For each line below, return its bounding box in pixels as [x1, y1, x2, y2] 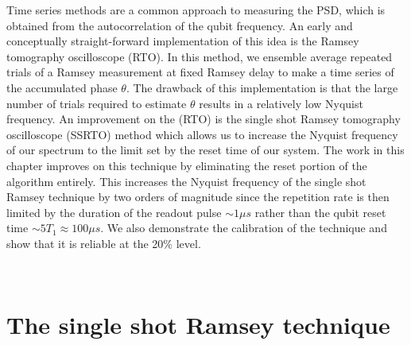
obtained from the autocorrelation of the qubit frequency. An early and [6, 17, 353, 33]
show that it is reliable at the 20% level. [6, 235, 201, 251]
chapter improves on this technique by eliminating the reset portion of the [6, 157, 367, 173]
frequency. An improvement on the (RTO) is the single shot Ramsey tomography [6, 110, 401, 127]
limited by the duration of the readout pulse [6, 204, 222, 220]
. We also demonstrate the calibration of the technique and [100, 219, 387, 236]
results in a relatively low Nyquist [199, 95, 363, 111]
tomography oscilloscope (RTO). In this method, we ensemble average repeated [6, 48, 393, 64]
